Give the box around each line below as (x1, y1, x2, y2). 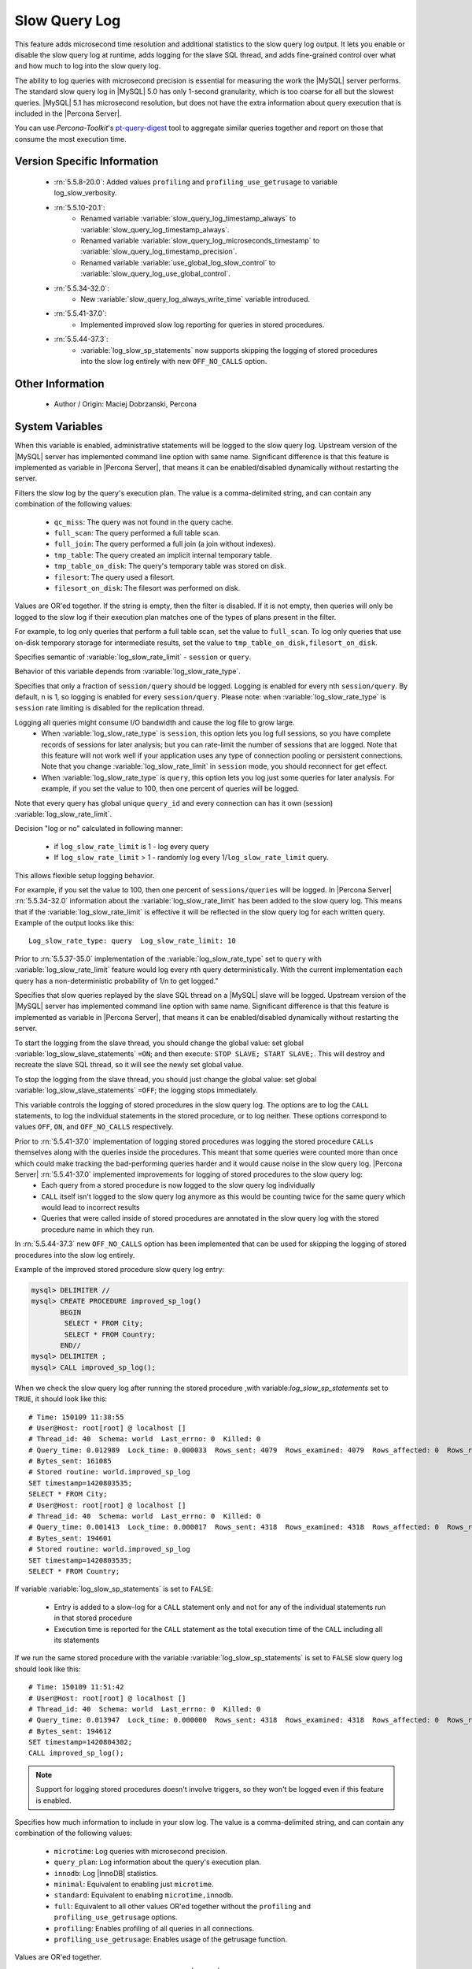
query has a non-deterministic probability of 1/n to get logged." (14, 976, 219, 985)
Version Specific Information (14, 154, 159, 169)
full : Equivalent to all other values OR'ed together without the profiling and (53, 1901, 311, 1911)
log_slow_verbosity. (53, 188, 117, 198)
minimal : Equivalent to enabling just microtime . (53, 1879, 214, 1889)
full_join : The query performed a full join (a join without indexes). (53, 540, 276, 549)
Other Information (14, 376, 105, 390)
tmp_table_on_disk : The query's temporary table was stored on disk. (53, 562, 286, 571)
